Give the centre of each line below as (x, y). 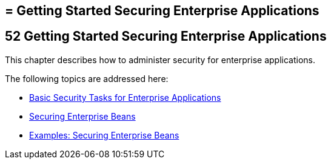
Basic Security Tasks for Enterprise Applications (125, 97)
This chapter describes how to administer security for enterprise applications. (160, 60)
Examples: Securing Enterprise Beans (104, 135)
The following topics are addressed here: (87, 78)
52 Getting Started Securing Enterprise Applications (166, 36)
